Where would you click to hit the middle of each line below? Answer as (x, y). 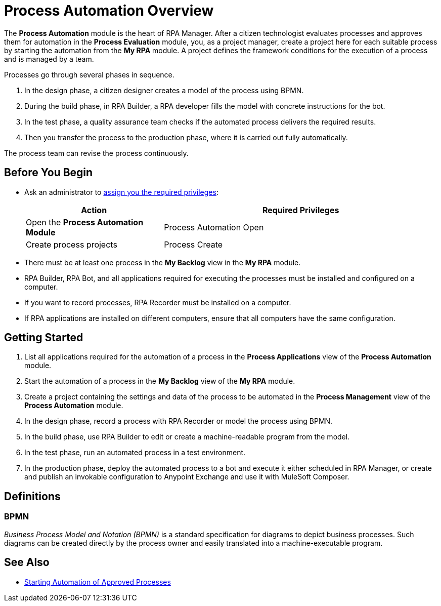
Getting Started (44, 338)
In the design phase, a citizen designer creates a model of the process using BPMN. (164, 90)
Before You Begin (49, 173)
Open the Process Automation (85, 222)
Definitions (32, 496)
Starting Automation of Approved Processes (98, 582)
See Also (27, 562)
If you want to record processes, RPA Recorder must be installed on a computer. (158, 302)
